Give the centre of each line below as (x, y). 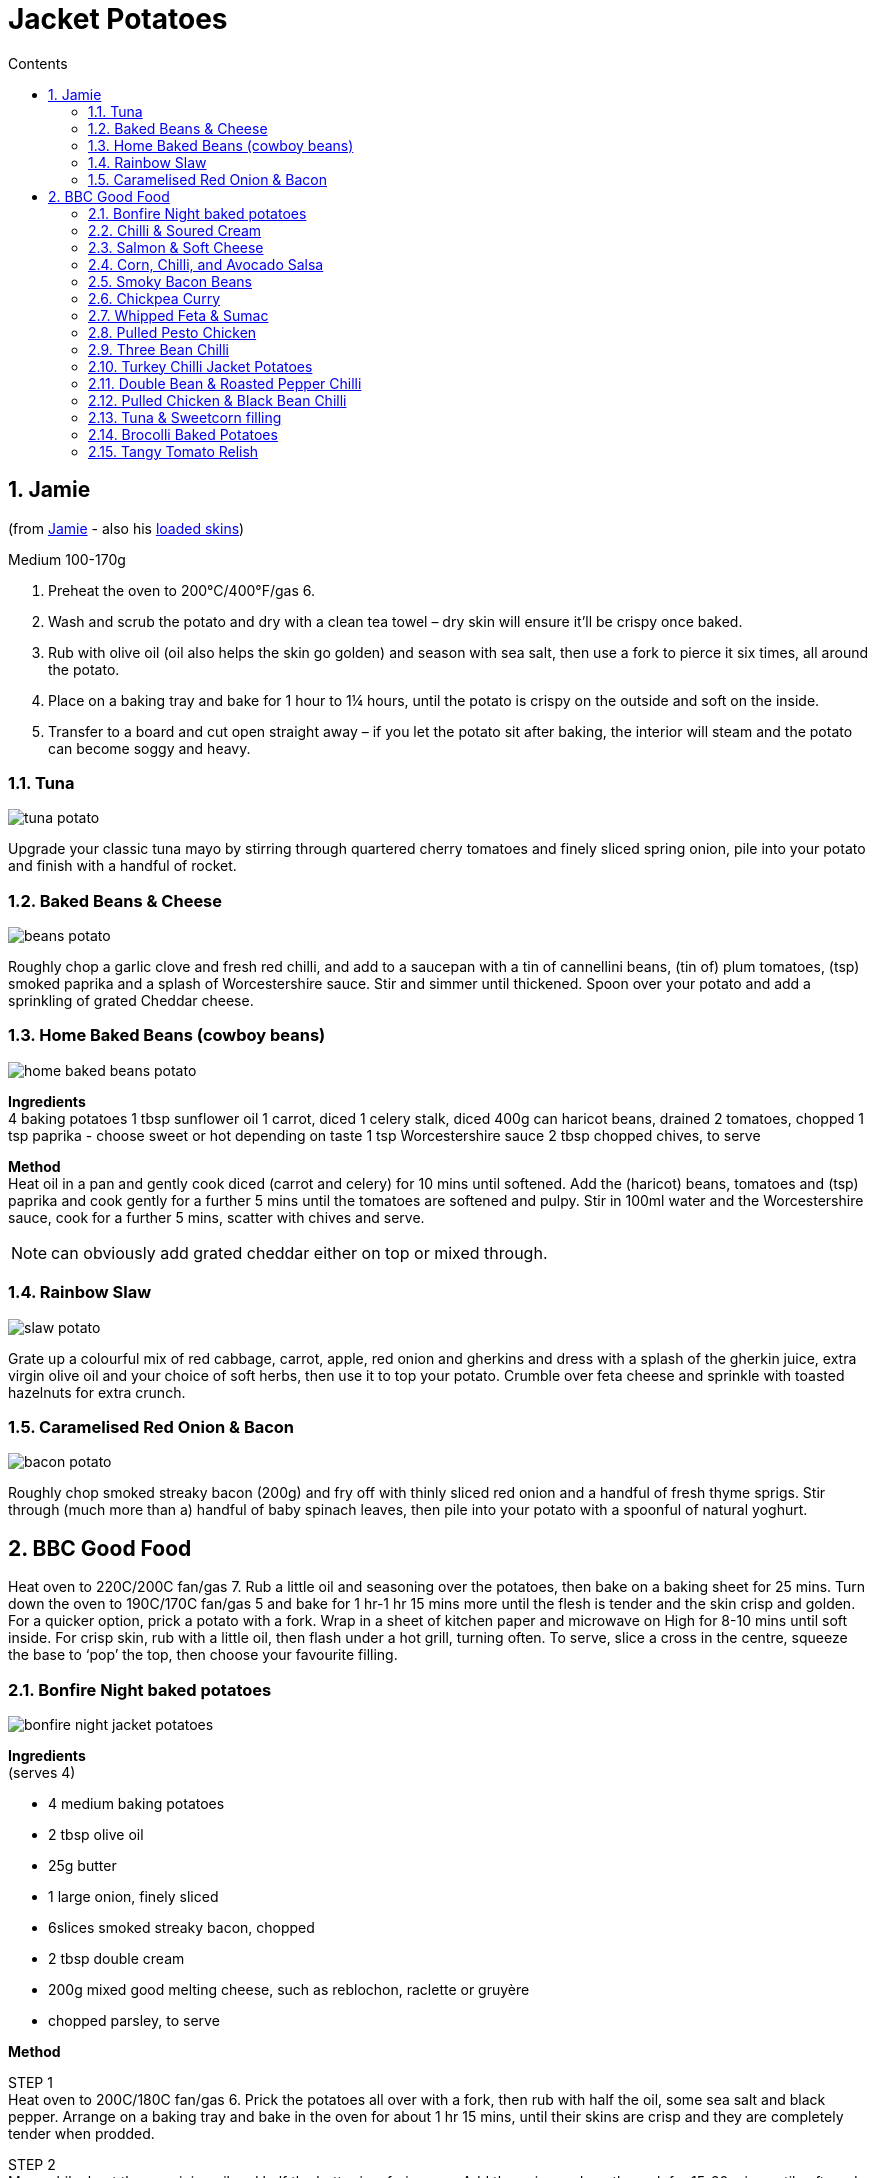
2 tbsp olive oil (96, 1834)
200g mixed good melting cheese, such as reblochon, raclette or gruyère (289, 1989)
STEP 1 (30, 2082)
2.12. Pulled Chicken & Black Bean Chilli (217, 400)
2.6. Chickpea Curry (154, 298)
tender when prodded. (81, 2133)
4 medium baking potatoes (136, 1803)
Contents (38, 63)
